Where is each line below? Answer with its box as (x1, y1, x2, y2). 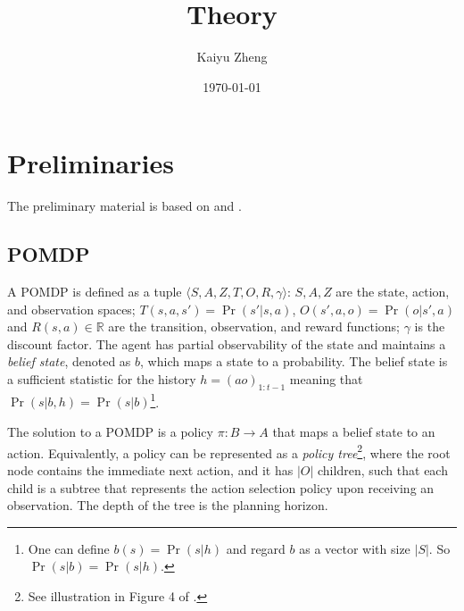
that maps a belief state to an (272, 423, 435, 441)
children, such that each (318, 460, 448, 479)
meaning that (289, 370, 363, 389)
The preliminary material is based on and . (7, 197, 242, 215)
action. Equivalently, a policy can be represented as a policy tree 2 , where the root (7, 440, 451, 462)
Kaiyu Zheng (196, 47, 268, 66)
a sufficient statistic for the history (7, 370, 196, 389)
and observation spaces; (7, 299, 136, 318)
